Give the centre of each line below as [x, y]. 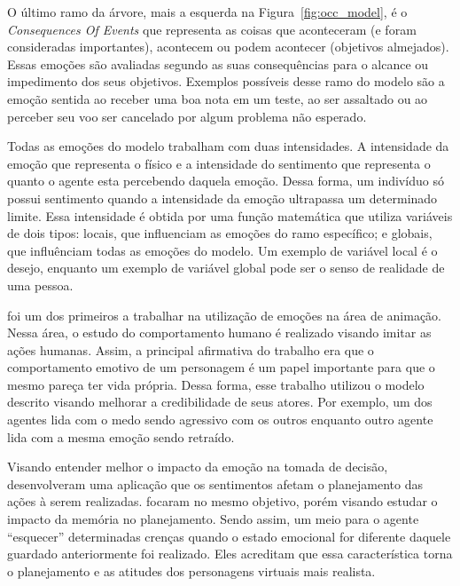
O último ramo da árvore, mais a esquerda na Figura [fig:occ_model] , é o [207, 12]
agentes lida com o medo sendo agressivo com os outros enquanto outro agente [220, 420]
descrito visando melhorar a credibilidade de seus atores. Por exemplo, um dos [220, 402]
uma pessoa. [40, 285]
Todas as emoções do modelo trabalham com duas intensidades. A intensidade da [228, 146]
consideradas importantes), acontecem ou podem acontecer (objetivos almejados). [228, 47]
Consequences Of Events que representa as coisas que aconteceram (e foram [212, 29]
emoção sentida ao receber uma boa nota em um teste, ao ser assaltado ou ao [218, 98]
